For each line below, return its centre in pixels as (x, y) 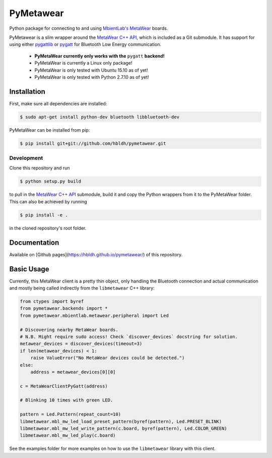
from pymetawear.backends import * (64, 308)
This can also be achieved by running (48, 201)
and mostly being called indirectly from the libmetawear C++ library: (82, 288)
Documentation (34, 242)
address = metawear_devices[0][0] (73, 372)
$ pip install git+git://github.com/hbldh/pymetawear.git (93, 143)
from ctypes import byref (52, 301)
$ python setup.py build (51, 181)
